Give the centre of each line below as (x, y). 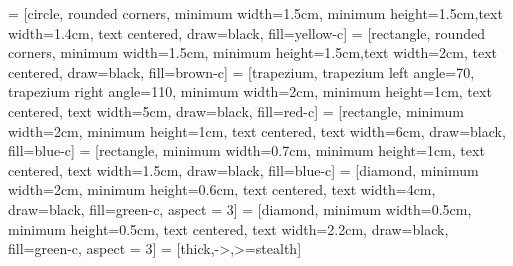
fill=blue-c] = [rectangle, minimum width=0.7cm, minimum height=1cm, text (246, 150)
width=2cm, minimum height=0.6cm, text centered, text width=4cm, (222, 189)
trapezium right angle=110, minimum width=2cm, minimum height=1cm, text (250, 91)
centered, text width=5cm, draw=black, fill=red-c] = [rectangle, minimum (236, 110)
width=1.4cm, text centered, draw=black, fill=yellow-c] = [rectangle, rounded (246, 32)
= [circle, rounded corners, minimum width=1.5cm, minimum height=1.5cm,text (255, 13)
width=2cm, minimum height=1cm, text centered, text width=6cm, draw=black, (257, 130)
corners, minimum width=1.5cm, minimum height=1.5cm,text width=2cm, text (252, 52)
